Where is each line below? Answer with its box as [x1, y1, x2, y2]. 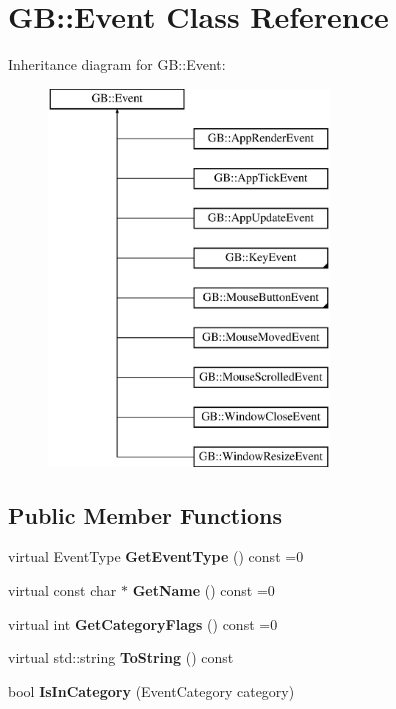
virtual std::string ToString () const [8, 647, 234, 668]
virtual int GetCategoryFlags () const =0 [8, 613, 278, 634]
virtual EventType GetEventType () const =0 [8, 546, 304, 567]
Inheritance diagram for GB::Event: [8, 54, 226, 75]
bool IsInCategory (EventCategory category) [8, 680, 295, 701]
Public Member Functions [8, 499, 282, 530]
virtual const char [8, 580, 117, 601]
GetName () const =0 [132, 580, 275, 601]
